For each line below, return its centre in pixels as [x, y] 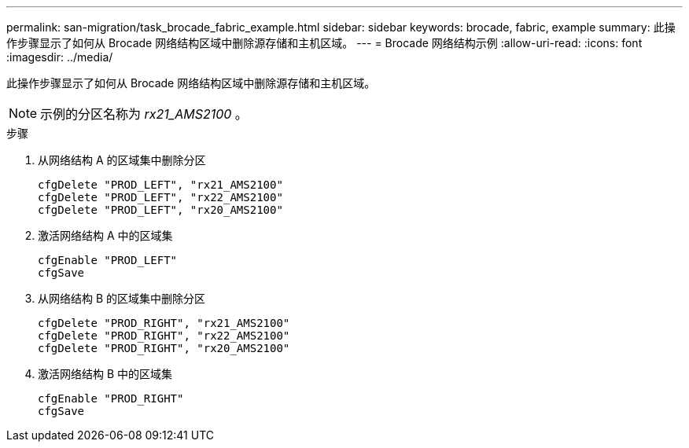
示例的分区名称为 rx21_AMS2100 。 [144, 114]
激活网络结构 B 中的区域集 [105, 374]
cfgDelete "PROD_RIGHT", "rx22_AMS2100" [164, 336]
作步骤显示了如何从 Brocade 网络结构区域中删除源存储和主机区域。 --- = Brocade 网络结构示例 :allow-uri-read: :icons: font [324, 43]
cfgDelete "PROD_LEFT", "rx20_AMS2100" [160, 210]
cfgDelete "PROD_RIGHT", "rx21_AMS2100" [164, 323]
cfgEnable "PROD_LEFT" [108, 260]
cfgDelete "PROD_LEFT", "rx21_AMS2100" [160, 185]
